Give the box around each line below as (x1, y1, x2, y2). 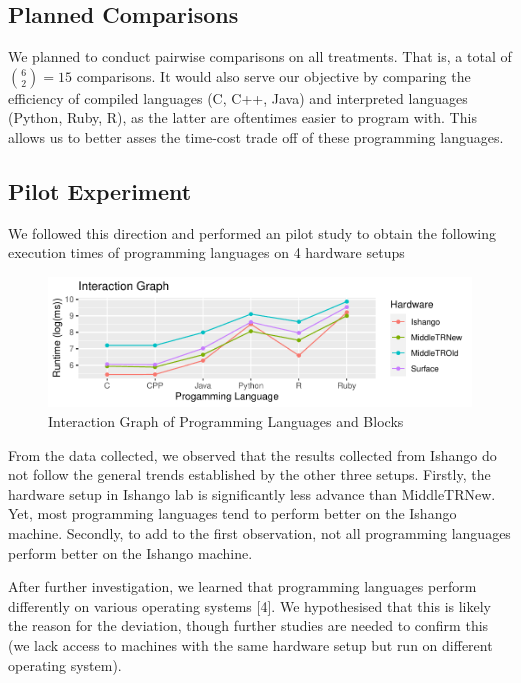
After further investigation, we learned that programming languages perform (8, 576, 477, 597)
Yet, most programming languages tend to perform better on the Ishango (8, 503, 457, 524)
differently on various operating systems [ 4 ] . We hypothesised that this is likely (8, 595, 491, 616)
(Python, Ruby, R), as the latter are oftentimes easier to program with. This (8, 107, 477, 128)
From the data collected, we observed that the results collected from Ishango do (8, 444, 497, 465)
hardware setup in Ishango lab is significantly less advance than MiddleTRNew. (8, 483, 496, 504)
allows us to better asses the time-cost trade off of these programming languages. (8, 126, 504, 147)
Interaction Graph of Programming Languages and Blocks (48, 411, 404, 432)
